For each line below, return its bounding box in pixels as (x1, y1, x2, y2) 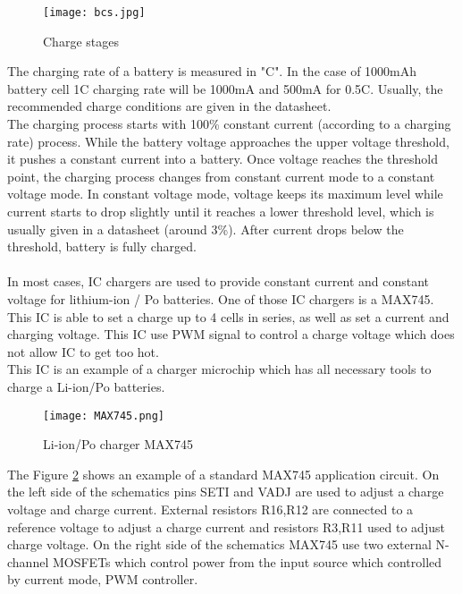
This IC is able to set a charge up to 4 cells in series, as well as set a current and (7, 307, 449, 326)
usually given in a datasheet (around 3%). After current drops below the (7, 219, 404, 238)
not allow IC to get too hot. (7, 342, 159, 361)
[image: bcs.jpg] (43, 6, 146, 19)
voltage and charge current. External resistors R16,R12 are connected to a (7, 499, 414, 518)
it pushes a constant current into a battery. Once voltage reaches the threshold (7, 149, 439, 168)
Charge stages (43, 31, 119, 50)
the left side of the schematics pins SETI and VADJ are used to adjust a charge (7, 482, 444, 501)
